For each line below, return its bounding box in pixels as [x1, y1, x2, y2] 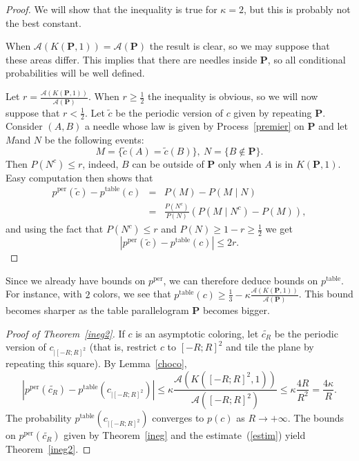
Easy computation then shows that [6, 170, 153, 184]
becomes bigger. [202, 303, 270, 317]
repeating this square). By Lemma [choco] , [6, 355, 187, 370]
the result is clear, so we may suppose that [149, 39, 330, 53]
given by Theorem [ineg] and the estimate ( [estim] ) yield [64, 428, 306, 442]
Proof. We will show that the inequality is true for [6, 2, 217, 16]
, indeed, [82, 156, 119, 170]
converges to [152, 411, 204, 425]
